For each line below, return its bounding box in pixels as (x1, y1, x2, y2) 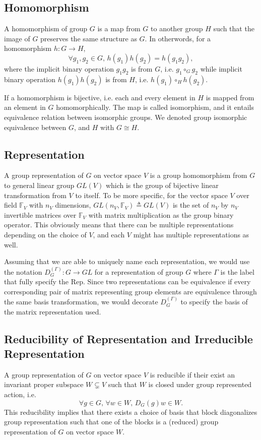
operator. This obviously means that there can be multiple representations (4, 219, 234, 230)
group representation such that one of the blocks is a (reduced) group (4, 416, 219, 427)
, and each (93, 229, 125, 239)
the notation (4, 266, 42, 277)
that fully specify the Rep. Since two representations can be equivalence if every (4, 276, 251, 287)
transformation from (4, 190, 67, 200)
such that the (213, 23, 254, 34)
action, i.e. (4, 389, 36, 400)
